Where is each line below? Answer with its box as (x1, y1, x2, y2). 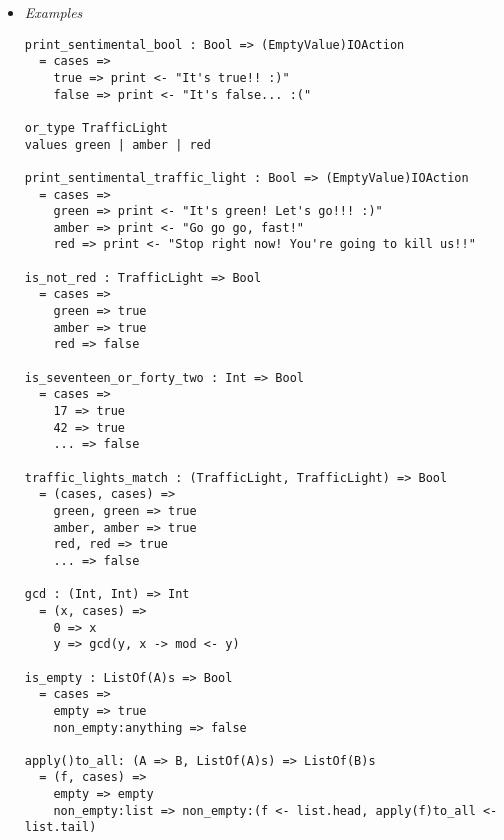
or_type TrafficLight (24, 120, 168, 135)
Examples (24, 2, 83, 22)
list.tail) (24, 820, 97, 835)
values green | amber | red (24, 137, 211, 152)
